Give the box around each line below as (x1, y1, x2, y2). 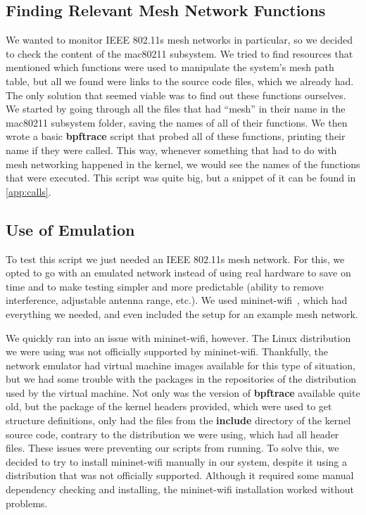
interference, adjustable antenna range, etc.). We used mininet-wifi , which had (6, 293, 348, 307)
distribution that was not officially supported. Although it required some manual (6, 468, 354, 483)
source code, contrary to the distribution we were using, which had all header (6, 426, 339, 441)
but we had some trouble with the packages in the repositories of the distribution (6, 371, 356, 386)
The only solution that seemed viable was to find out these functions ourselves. (6, 87, 346, 102)
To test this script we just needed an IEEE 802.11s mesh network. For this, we (6, 251, 345, 266)
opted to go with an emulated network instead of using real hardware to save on (6, 265, 351, 280)
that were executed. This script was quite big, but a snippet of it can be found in (6, 170, 356, 185)
